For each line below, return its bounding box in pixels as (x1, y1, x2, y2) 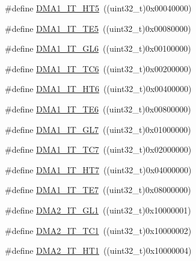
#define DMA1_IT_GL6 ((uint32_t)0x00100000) (5, 42, 191, 55)
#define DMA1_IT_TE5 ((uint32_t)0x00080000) (5, 22, 191, 34)
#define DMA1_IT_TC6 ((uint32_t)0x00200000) (5, 62, 192, 75)
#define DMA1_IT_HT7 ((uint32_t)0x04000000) (5, 163, 192, 176)
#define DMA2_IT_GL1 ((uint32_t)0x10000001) (5, 203, 191, 216)
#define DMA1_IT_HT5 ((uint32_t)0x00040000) (5, 2, 192, 14)
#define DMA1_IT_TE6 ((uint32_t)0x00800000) (5, 102, 191, 115)
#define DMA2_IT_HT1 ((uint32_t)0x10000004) (5, 244, 192, 257)
